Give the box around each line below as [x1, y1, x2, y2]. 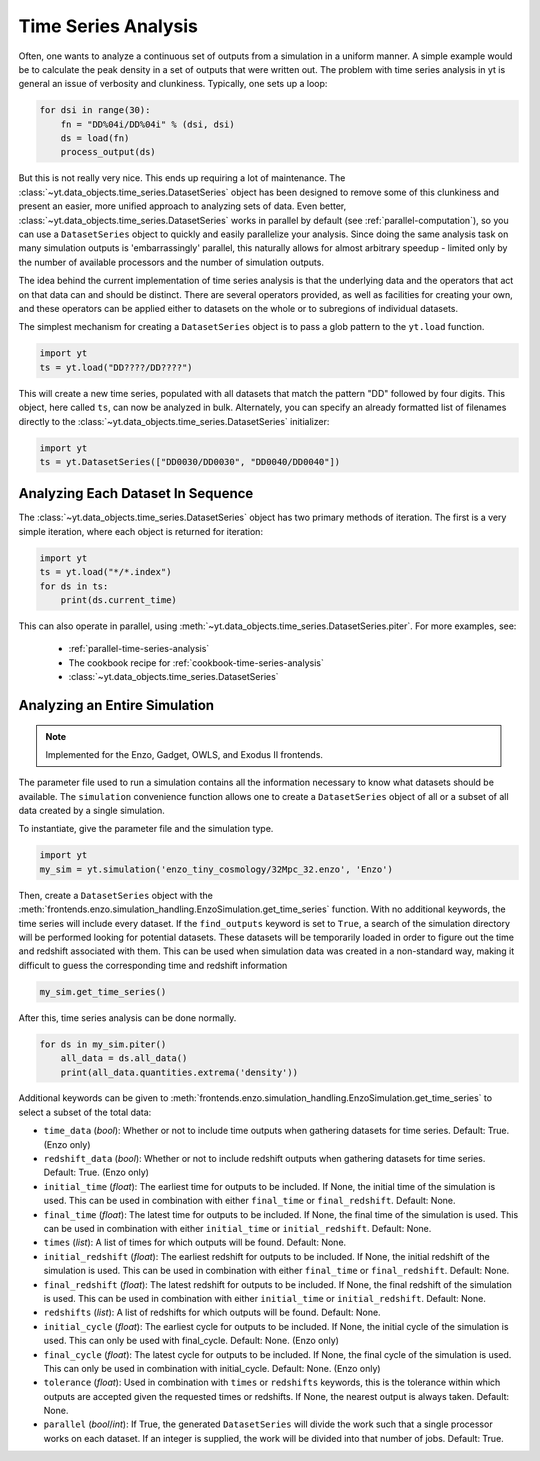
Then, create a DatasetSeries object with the [18, 889, 214, 901]
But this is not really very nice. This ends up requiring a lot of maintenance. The [18, 172, 346, 184]
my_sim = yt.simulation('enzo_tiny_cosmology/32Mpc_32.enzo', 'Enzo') [39, 863, 394, 875]
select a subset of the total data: [18, 1106, 152, 1118]
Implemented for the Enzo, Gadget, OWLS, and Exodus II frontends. [45, 748, 324, 760]
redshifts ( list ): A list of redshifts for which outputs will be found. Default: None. [43, 1306, 381, 1319]
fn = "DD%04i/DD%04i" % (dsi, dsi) [60, 118, 235, 130]
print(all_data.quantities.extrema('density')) [60, 1066, 299, 1078]
